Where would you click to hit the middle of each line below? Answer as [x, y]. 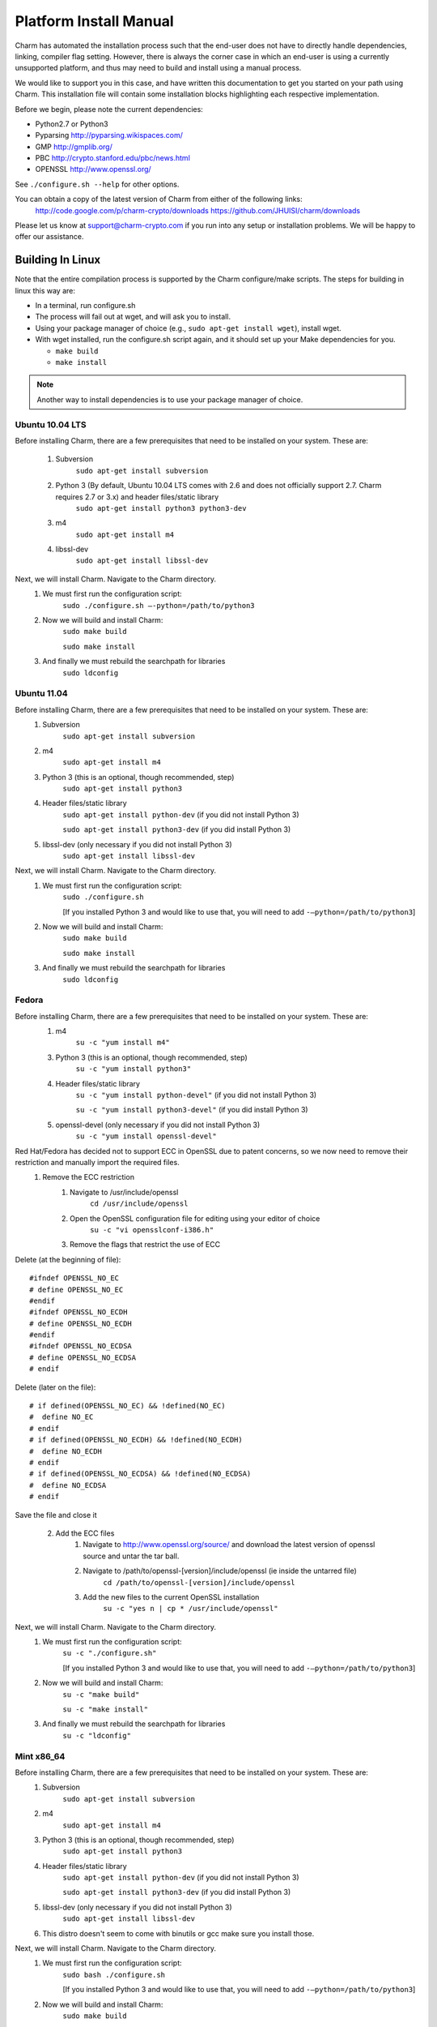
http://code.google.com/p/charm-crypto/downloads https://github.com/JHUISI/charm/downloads [197, 210]
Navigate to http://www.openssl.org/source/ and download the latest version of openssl [229, 1545]
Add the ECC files [85, 1533]
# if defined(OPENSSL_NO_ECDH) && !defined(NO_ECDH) [136, 1440]
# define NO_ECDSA [68, 1485]
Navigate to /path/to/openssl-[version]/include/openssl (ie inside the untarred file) [220, 1571]
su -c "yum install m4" [123, 1043]
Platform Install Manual [94, 21]
